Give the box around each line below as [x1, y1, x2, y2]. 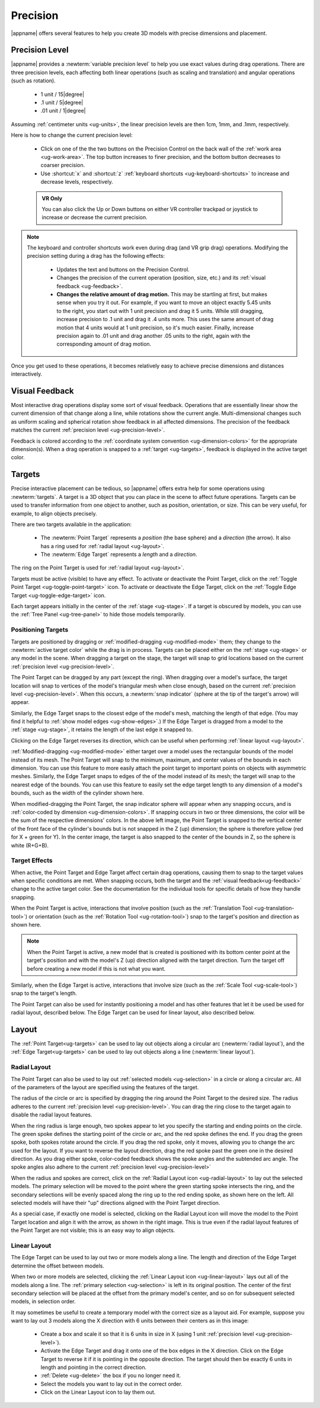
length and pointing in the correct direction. [40, 1364, 147, 1371]
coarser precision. [40, 162, 85, 169]
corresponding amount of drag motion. [56, 341, 152, 348]
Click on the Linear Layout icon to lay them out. [40, 1388, 156, 1396]
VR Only [41, 194, 62, 201]
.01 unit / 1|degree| [40, 107, 86, 114]
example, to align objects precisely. [11, 510, 97, 517]
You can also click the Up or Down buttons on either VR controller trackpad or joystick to [41, 205, 258, 213]
